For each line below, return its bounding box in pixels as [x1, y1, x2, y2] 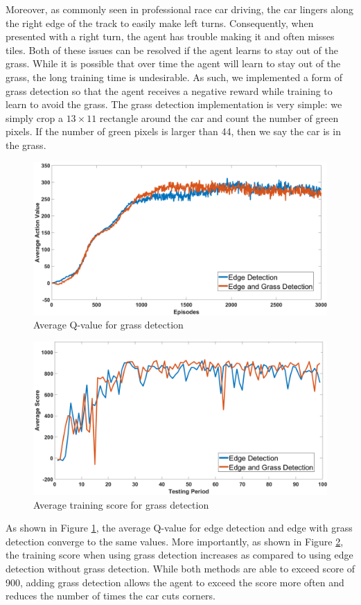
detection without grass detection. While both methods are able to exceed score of [6, 561, 355, 575]
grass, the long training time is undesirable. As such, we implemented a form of [6, 69, 342, 84]
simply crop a [6, 110, 63, 125]
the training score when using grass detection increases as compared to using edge [6, 547, 353, 562]
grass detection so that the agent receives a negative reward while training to [6, 83, 333, 98]
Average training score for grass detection [33, 497, 209, 511]
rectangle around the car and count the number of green [99, 110, 339, 125]
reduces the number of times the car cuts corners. [6, 588, 216, 603]
